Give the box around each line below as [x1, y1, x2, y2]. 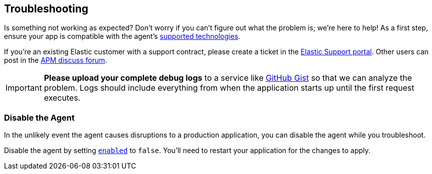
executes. [43, 93, 80, 103]
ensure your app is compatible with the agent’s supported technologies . [4, 32, 240, 41]
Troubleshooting [4, 2, 88, 15]
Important [5, 83, 42, 93]
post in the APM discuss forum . [4, 56, 107, 65]
